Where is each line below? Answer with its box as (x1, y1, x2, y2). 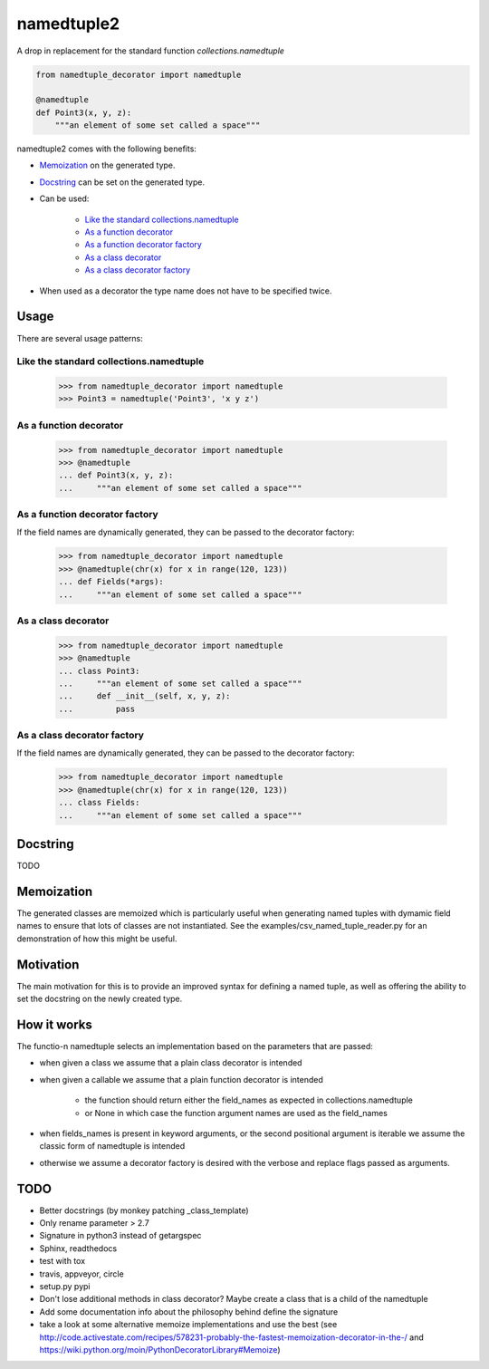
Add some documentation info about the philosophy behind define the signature (39, 1306, 339, 1317)
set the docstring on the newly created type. (16, 993, 183, 1005)
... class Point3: (58, 666, 140, 676)
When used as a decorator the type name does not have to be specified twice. (39, 285, 332, 296)
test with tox (39, 1256, 86, 1267)
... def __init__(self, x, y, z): (58, 691, 231, 701)
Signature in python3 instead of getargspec (39, 1230, 202, 1241)
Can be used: (39, 193, 90, 204)
